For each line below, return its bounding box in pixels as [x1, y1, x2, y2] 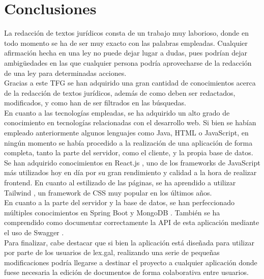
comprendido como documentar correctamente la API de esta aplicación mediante [4, 217, 259, 228]
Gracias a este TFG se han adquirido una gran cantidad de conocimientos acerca [4, 77, 256, 88]
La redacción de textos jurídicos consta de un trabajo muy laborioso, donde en [4, 27, 249, 38]
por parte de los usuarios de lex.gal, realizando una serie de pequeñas [4, 247, 220, 258]
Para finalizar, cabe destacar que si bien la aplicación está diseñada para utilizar [4, 237, 254, 247]
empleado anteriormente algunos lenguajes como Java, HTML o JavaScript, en [4, 127, 249, 138]
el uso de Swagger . [4, 227, 64, 237]
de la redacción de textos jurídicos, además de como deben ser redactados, [4, 87, 236, 98]
